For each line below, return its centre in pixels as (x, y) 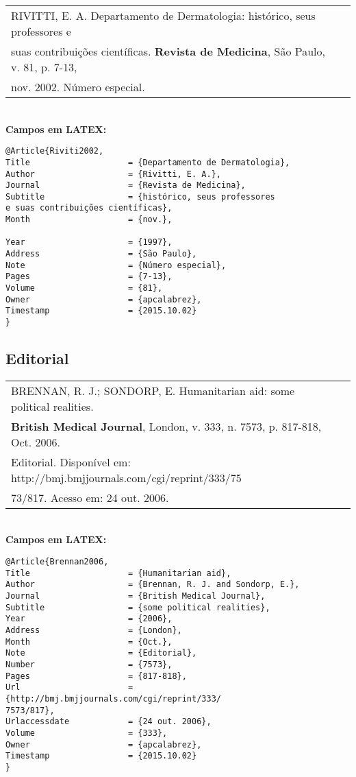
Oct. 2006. (36, 442)
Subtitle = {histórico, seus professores (140, 196)
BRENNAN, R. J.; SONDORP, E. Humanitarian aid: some (153, 390)
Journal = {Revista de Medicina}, (126, 186)
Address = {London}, (94, 631)
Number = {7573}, (89, 664)
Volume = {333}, (87, 733)
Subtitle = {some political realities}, (138, 607)
